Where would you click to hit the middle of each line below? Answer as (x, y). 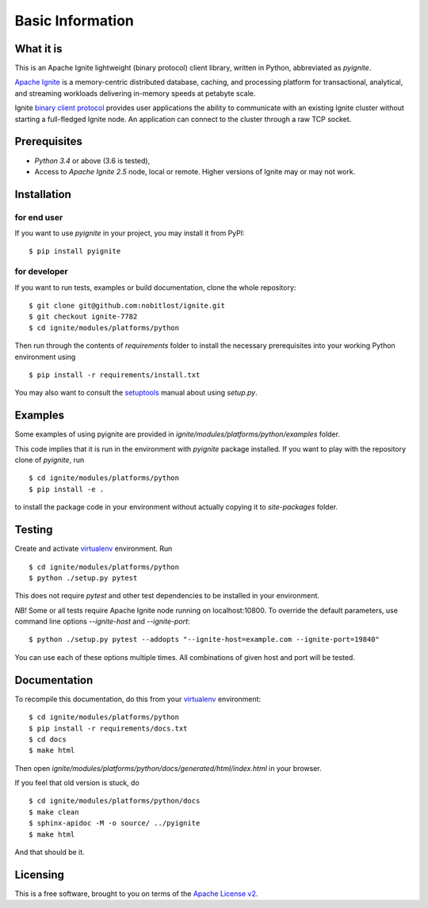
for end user (39, 217)
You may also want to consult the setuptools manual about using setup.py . (136, 393)
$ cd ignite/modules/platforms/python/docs (115, 801)
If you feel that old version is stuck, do (77, 783)
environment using (45, 357)
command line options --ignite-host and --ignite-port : (102, 621)
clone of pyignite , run (50, 460)
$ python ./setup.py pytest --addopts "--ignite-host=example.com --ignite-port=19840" (204, 639)
